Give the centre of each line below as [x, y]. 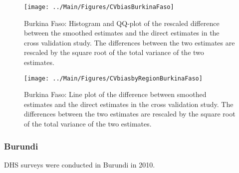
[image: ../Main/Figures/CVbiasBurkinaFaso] [99, 7]
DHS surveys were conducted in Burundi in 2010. [80, 164]
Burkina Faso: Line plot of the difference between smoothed [115, 94]
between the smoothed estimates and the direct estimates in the [122, 33]
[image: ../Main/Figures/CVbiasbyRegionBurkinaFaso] [113, 78]
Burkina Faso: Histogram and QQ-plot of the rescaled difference [122, 23]
